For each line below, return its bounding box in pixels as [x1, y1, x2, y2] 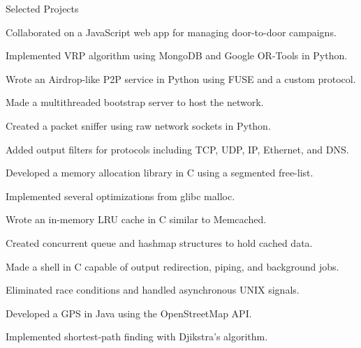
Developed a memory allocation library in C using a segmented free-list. [6, 165, 314, 180]
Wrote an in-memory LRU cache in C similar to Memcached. [6, 212, 267, 227]
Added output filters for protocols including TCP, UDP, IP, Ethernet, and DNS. [6, 142, 349, 156]
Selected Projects [6, 1, 79, 15]
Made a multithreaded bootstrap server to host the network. [6, 95, 264, 109]
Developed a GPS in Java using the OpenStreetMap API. [6, 305, 252, 320]
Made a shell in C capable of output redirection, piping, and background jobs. [6, 259, 339, 273]
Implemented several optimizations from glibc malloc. [6, 188, 235, 203]
